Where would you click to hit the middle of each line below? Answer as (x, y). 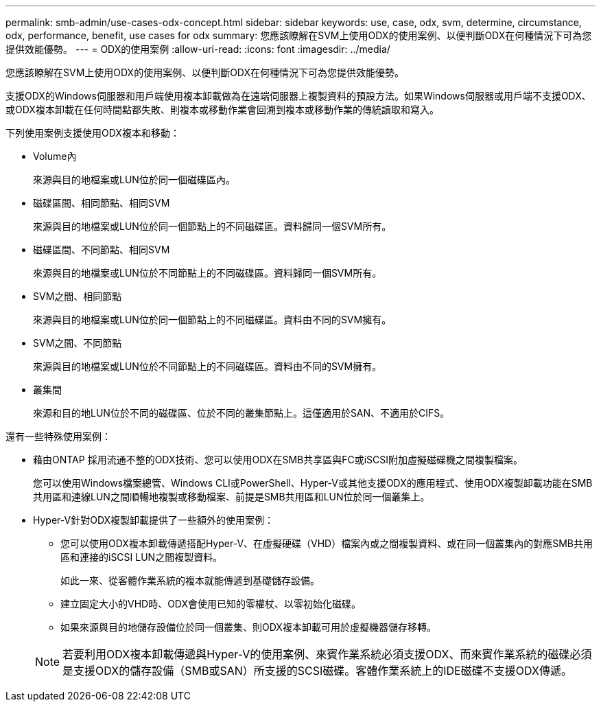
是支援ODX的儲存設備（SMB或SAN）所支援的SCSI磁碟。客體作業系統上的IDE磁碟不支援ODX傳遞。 (317, 671)
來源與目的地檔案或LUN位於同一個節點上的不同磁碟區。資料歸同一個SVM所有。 (212, 226)
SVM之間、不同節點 (78, 343)
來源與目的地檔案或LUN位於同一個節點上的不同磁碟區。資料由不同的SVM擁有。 (212, 320)
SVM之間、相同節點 (78, 296)
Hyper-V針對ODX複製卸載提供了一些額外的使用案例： (154, 520)
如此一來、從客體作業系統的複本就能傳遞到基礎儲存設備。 (190, 580)
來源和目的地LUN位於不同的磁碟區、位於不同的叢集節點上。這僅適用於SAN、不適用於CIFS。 (241, 413)
